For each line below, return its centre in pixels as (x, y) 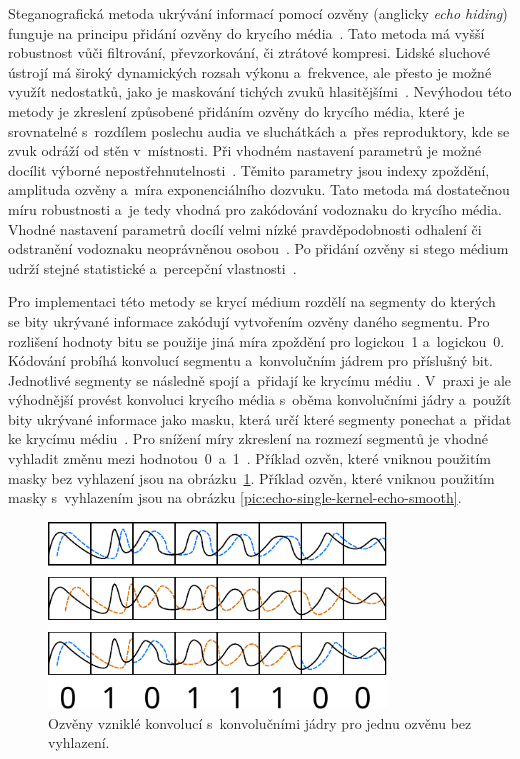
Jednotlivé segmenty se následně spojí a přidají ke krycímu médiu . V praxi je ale (260, 379)
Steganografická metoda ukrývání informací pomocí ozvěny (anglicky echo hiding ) (258, 13)
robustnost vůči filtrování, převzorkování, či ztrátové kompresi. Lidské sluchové (249, 52)
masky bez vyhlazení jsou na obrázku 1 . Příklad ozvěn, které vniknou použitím (251, 477)
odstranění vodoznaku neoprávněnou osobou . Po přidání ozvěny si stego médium (258, 248)
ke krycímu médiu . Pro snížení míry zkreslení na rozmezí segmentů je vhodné (248, 438)
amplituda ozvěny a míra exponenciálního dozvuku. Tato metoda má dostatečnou (259, 189)
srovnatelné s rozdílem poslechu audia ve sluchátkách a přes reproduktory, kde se (259, 130)
